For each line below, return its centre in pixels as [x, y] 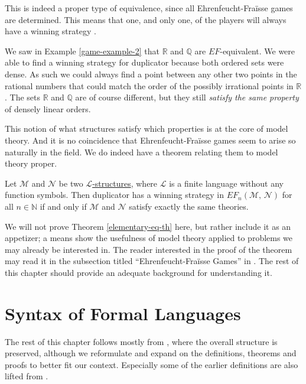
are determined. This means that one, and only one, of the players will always [146, 19]
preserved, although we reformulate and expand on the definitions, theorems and [151, 353]
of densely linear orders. [48, 108]
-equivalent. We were [258, 51]
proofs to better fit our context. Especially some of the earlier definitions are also [152, 364]
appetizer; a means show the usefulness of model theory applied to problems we [149, 238]
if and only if [63, 206]
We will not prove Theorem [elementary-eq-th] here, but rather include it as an [148, 226]
